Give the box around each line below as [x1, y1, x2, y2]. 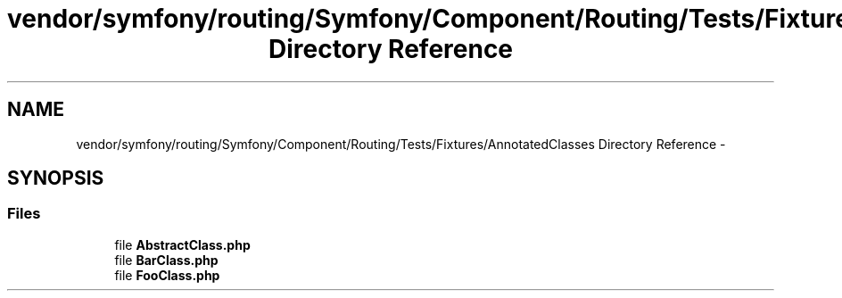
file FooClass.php [114, 267, 220, 283]
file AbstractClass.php [114, 236, 251, 252]
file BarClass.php [114, 252, 219, 268]
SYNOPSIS [7, 167, 104, 190]
